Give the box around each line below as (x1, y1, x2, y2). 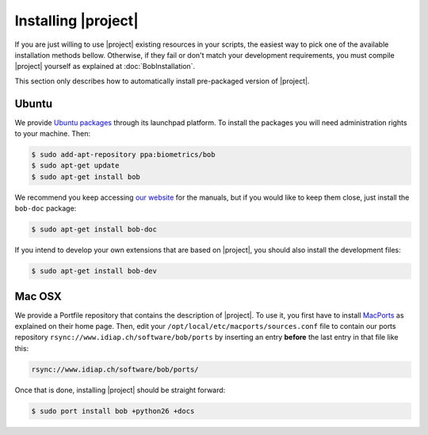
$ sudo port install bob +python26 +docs (31, 406, 195, 415)
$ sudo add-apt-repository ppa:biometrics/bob (31, 151, 216, 158)
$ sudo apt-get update (31, 161, 120, 170)
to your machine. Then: (14, 129, 91, 139)
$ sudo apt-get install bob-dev (31, 266, 158, 276)
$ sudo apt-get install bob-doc (31, 225, 158, 234)
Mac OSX (14, 289, 63, 303)
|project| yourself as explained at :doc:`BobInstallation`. (14, 62, 196, 71)
